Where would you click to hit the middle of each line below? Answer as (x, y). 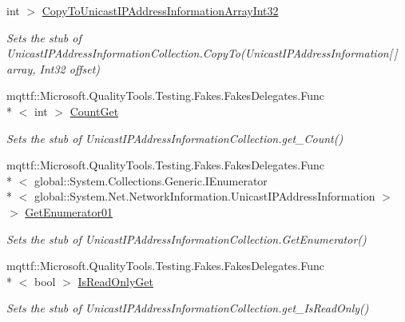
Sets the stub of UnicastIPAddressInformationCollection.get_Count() (175, 138)
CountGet (94, 111)
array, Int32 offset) (54, 68)
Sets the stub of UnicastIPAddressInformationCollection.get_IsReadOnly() (188, 308)
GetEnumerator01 (69, 211)
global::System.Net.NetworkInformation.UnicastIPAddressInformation (204, 196)
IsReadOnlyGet (115, 281)
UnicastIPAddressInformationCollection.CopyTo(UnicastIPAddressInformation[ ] (202, 53)
